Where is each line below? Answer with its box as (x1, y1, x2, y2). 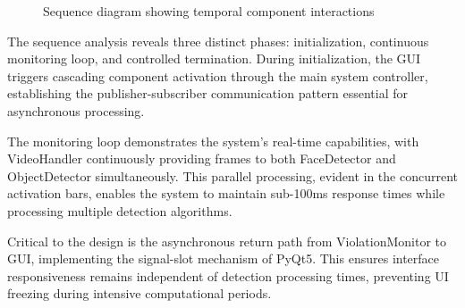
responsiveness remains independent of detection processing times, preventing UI (7, 266, 449, 285)
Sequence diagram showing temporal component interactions (43, 2, 375, 20)
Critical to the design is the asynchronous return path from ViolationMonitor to (7, 231, 446, 250)
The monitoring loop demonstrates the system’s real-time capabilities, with (7, 131, 419, 150)
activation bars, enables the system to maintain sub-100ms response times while (7, 184, 445, 203)
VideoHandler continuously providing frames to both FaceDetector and (7, 149, 396, 168)
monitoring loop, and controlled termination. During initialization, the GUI (7, 49, 421, 68)
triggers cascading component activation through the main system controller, (7, 66, 428, 85)
